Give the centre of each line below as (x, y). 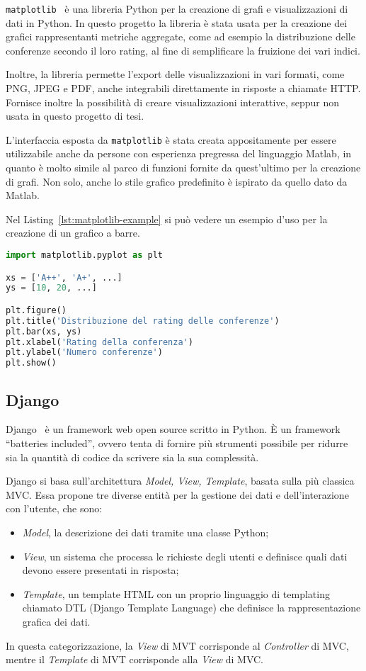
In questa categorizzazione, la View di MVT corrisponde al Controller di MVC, (177, 645)
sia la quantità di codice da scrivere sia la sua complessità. (132, 457)
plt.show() (31, 363)
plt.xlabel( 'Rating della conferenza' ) (99, 342)
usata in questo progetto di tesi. (75, 116)
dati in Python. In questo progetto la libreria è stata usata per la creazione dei (177, 22)
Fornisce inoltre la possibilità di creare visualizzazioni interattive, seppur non (173, 102)
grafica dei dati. (56, 621)
